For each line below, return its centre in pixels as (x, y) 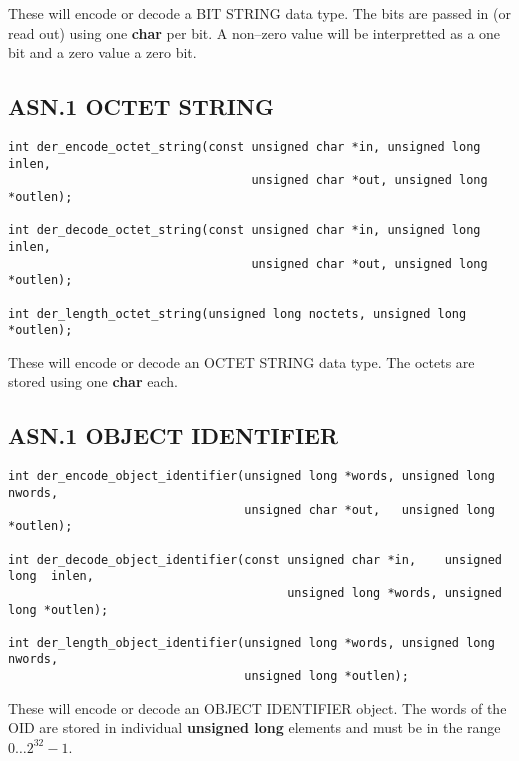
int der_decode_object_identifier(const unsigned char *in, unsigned (255, 559)
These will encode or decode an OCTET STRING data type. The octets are (241, 361)
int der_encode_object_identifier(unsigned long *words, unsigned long (251, 476)
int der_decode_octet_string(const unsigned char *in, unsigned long (244, 230)
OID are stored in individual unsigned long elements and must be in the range (254, 727)
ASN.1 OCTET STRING (141, 106)
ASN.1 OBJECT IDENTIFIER (173, 435)
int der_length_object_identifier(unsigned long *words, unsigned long (251, 642)
